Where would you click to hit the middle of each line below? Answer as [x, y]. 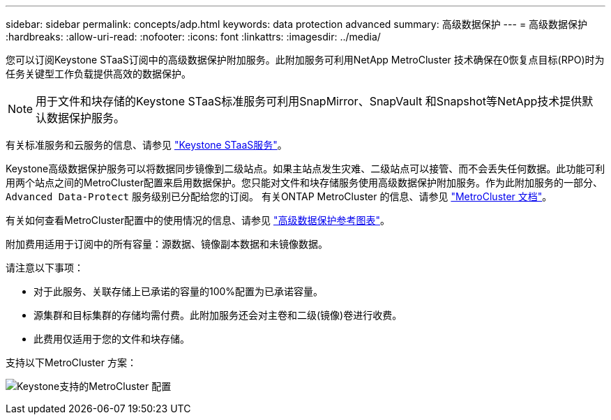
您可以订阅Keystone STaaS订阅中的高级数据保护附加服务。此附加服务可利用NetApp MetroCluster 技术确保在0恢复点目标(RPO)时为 [305, 60]
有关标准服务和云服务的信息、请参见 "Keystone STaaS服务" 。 [146, 145]
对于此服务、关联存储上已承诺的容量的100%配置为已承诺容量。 [179, 291]
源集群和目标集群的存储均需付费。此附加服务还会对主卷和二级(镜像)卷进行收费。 [218, 315]
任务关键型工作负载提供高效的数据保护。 [98, 74]
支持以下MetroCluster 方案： [71, 362]
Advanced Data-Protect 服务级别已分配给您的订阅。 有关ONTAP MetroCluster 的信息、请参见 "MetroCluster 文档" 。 [279, 196]
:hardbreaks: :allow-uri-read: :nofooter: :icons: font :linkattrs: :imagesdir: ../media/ [193, 37]
